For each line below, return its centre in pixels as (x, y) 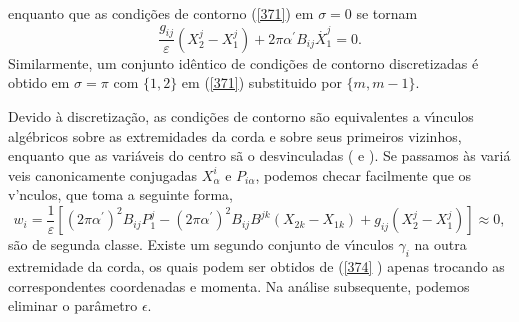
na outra (440, 244)
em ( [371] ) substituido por (261, 82)
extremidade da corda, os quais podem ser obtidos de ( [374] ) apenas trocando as (256, 266)
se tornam (387, 13)
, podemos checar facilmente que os (363, 174)
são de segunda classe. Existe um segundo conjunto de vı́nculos (201, 244)
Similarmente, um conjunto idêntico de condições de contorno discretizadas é (243, 62)
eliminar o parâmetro (73, 305)
